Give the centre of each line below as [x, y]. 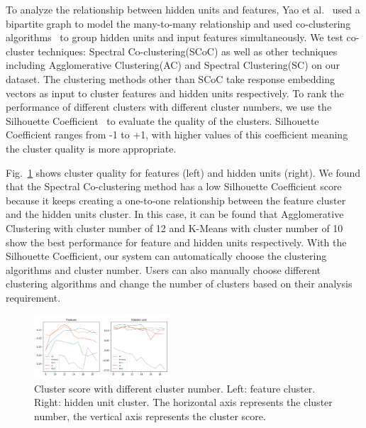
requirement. [33, 297]
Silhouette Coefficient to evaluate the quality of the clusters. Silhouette [162, 120]
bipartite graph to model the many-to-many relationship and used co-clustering [178, 23]
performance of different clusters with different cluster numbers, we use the [169, 107]
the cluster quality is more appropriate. [91, 148]
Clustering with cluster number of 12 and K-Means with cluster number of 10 [174, 227]
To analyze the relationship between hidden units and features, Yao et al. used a [183, 9]
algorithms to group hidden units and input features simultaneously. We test [174, 37]
